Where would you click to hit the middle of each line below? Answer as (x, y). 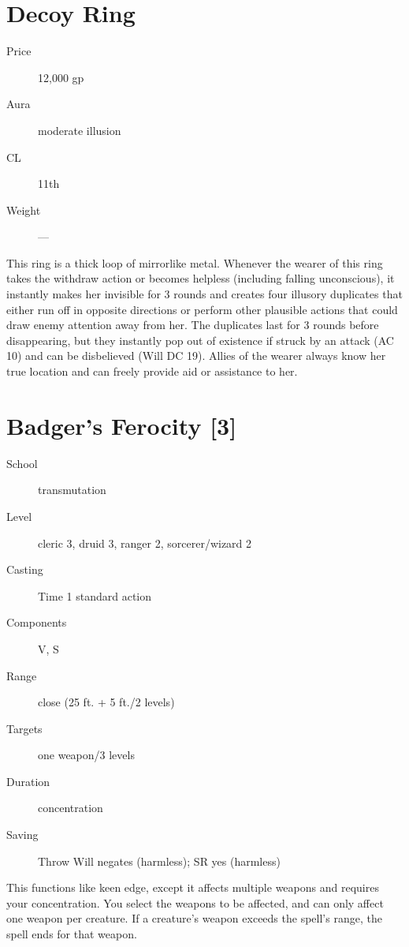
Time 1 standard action (95, 595)
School (22, 463)
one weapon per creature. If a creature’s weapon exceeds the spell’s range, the (194, 918)
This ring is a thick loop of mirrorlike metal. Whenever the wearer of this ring (195, 262)
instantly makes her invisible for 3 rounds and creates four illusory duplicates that (204, 294)
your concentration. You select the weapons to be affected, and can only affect (195, 902)
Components (37, 622)
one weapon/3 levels (86, 755)
